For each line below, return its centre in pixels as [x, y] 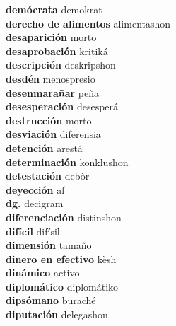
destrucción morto [49, 120]
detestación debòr [48, 176]
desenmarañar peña [52, 92]
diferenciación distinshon [64, 217]
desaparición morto [51, 37]
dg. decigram [35, 203]
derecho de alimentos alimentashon [88, 23]
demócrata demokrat [54, 9]
